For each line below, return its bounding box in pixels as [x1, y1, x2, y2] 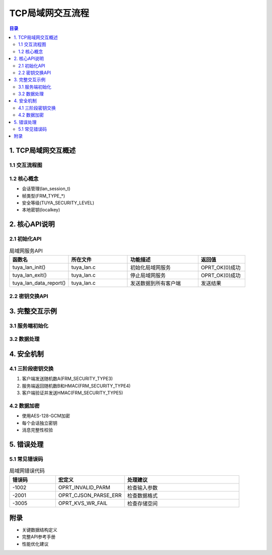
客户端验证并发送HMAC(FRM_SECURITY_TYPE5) [22, 390, 123, 396]
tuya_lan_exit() [12, 271, 47, 278]
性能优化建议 [22, 541, 49, 547]
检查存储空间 [127, 500, 158, 507]
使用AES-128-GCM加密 [22, 413, 71, 419]
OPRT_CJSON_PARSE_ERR [58, 491, 122, 499]
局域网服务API [9, 247, 43, 254]
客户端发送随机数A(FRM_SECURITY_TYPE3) [22, 376, 113, 382]
